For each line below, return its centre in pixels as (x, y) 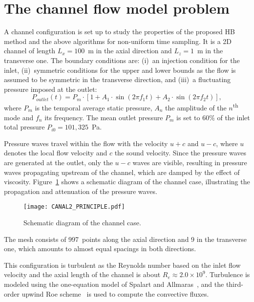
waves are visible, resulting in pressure (190, 162)
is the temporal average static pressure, (94, 107)
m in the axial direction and (130, 51)
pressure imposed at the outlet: (51, 89)
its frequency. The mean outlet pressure (104, 117)
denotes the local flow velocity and (56, 153)
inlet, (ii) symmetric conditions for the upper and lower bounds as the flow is (120, 70)
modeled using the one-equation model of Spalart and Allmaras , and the (114, 284)
